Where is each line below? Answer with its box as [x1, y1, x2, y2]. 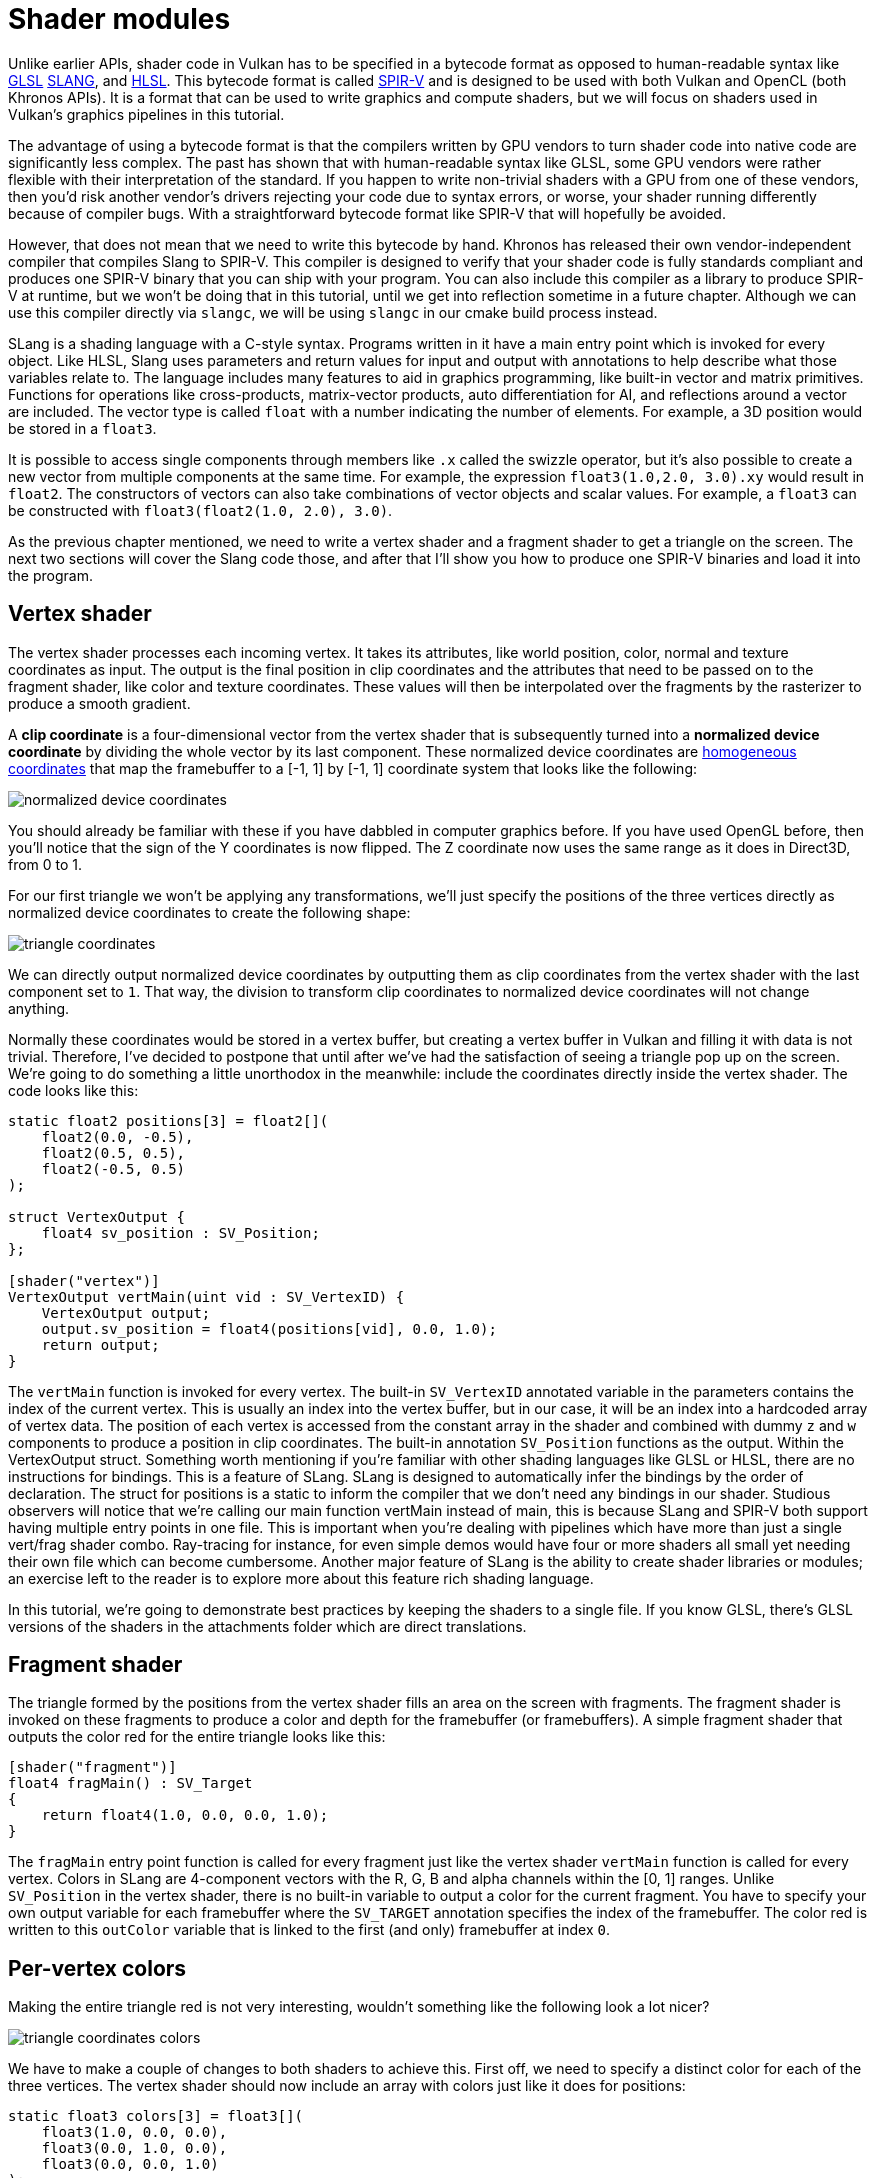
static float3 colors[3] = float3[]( [8, 2108, 304, 2125]
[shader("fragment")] [8, 1759, 177, 1776]
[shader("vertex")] [8, 1272, 160, 1289]
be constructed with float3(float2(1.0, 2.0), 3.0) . [8, 501, 393, 519]
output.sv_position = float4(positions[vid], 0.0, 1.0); [41, 1320, 497, 1337]
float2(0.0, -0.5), [41, 1128, 194, 1145]
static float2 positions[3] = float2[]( [8, 1112, 329, 1129]
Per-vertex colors [8, 1955, 187, 1981]
